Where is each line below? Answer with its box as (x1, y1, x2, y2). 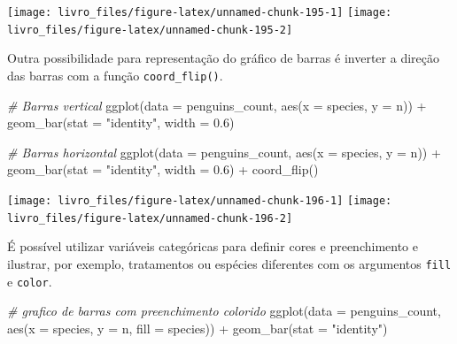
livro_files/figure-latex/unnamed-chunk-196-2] (7, 211, 293, 225)
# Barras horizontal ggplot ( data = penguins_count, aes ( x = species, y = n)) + (7, 142, 441, 161)
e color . (7, 271, 52, 290)
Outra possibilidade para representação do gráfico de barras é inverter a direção (7, 49, 439, 67)
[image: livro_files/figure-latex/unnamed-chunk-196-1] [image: (7, 194, 392, 207)
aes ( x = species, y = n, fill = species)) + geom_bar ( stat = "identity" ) (7, 318, 388, 337)
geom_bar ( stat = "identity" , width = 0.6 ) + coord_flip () (7, 160, 319, 179)
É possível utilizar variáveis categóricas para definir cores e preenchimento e (7, 237, 418, 256)
